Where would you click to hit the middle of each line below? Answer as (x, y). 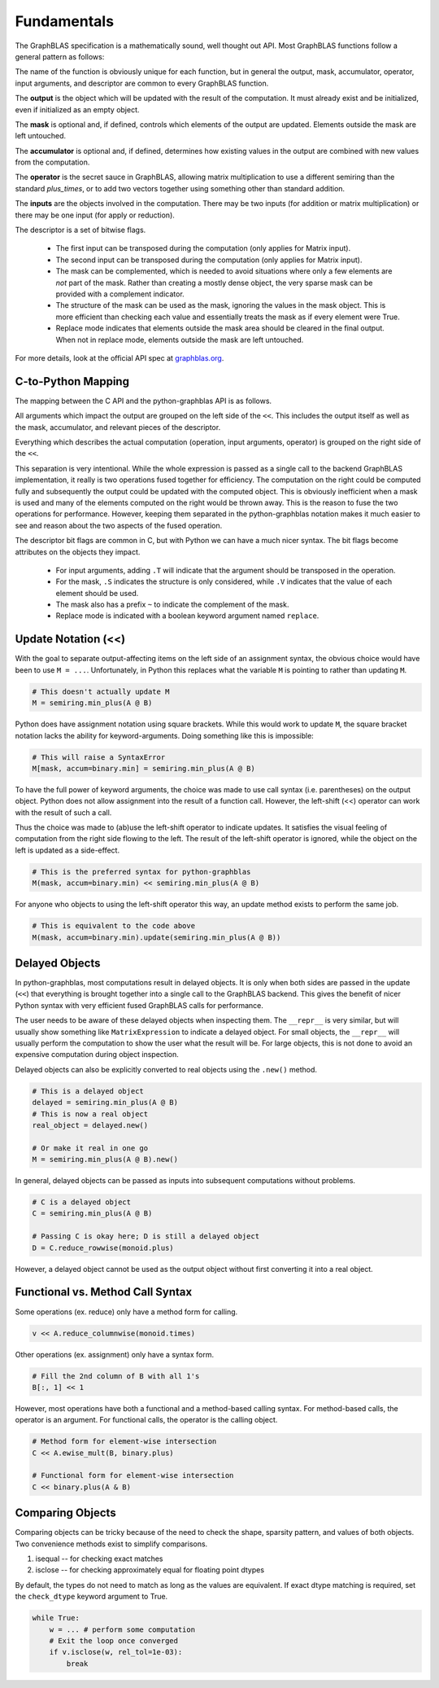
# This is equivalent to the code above (113, 926)
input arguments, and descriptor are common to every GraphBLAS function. (142, 83)
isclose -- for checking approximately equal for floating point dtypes (150, 1570)
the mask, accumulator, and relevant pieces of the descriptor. (118, 427)
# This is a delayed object (88, 1091)
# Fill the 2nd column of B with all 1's (116, 1376)
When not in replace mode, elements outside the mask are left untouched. (180, 340)
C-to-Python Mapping (72, 381)
